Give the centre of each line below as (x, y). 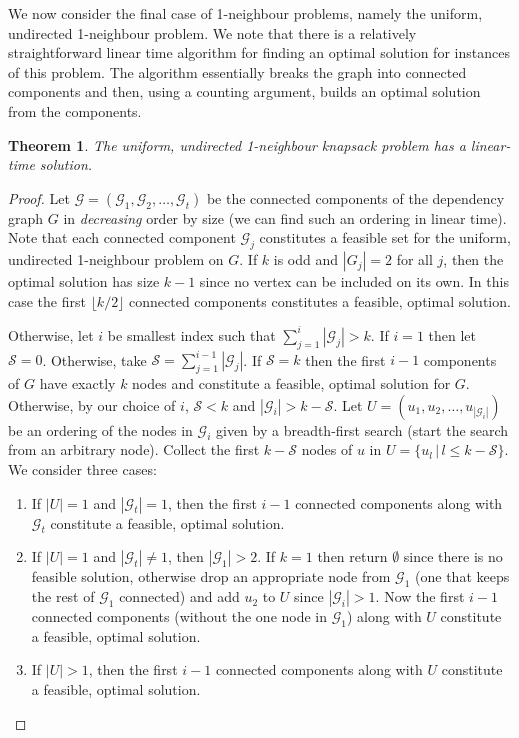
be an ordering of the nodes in (100, 429)
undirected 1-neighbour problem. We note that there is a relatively (212, 32)
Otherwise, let (51, 334)
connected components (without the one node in (179, 616)
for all (414, 259)
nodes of (327, 449)
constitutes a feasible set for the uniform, (385, 237)
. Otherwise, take (94, 359)
